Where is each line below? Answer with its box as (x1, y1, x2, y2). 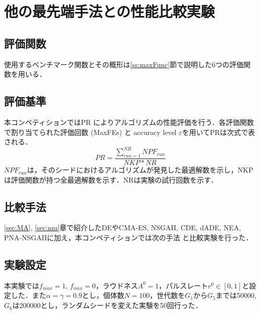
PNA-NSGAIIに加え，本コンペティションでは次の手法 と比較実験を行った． (4, 232, 253, 243)
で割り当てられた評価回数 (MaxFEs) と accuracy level (4, 126, 177, 137)
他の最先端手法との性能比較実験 (4, 1, 215, 22)
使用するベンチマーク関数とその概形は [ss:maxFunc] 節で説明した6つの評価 (4, 59, 244, 69)
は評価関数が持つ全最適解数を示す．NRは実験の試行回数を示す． (4, 174, 218, 185)
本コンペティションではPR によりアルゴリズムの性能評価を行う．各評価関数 (4, 116, 254, 127)
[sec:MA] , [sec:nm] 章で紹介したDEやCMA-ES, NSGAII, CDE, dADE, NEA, (4, 222, 241, 233)
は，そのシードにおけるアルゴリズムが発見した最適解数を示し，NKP (27, 165, 253, 175)
